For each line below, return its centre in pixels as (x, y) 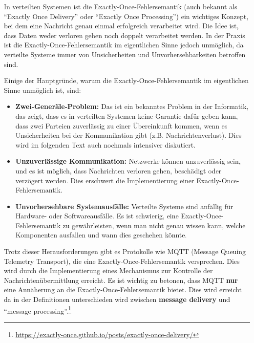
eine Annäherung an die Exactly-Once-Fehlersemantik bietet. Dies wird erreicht (123, 289)
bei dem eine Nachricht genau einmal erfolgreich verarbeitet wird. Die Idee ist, (121, 26)
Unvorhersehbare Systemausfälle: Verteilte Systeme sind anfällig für (124, 206)
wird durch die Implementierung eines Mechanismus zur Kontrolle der (108, 270)
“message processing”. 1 (38, 310)
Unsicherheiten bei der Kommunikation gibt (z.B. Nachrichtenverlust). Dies (128, 135)
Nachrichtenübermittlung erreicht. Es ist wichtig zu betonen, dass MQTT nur (121, 280)
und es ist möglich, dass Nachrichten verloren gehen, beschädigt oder (118, 170)
